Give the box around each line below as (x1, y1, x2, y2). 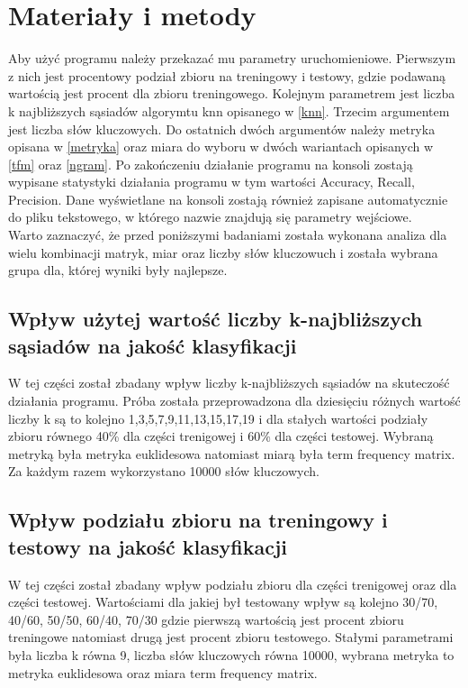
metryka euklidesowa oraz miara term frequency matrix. (8, 663, 318, 682)
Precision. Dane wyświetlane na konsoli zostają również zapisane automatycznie (8, 189, 448, 208)
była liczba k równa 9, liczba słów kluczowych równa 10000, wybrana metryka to (8, 645, 454, 664)
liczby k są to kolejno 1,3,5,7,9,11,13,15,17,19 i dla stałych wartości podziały (8, 408, 428, 427)
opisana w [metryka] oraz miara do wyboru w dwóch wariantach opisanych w (8, 137, 434, 156)
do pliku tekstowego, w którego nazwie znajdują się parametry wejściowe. (8, 207, 412, 226)
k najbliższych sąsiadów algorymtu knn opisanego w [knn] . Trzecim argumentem (8, 101, 450, 120)
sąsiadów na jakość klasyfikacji (8, 331, 297, 359)
